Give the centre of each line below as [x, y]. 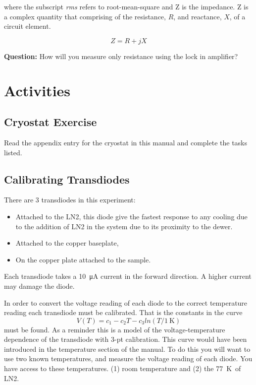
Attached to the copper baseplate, [67, 243]
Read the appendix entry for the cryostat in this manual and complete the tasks [126, 142]
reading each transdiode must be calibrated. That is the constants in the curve [123, 312]
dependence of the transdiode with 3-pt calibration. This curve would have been [126, 339]
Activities [37, 90]
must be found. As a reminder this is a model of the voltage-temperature [115, 329]
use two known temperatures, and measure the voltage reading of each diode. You [128, 358]
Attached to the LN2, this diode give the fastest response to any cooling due [131, 216]
